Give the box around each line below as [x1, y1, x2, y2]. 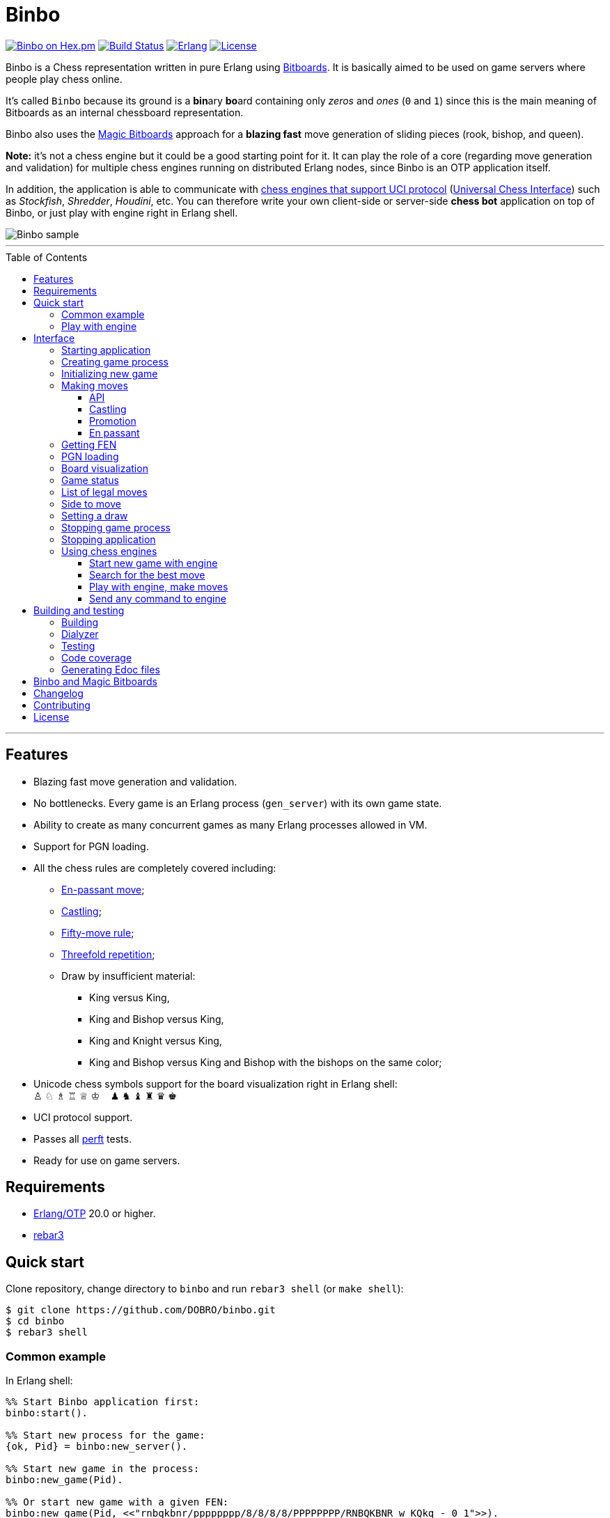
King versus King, [89, 991, 170, 1003]
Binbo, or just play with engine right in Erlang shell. [6, 206, 238, 219]
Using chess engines [61, 545, 157, 557]
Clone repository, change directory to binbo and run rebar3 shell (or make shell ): [6, 1283, 404, 1295]
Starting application [61, 343, 151, 356]
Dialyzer [61, 627, 99, 640]
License [33, 710, 70, 723]
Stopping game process [61, 521, 171, 533]
